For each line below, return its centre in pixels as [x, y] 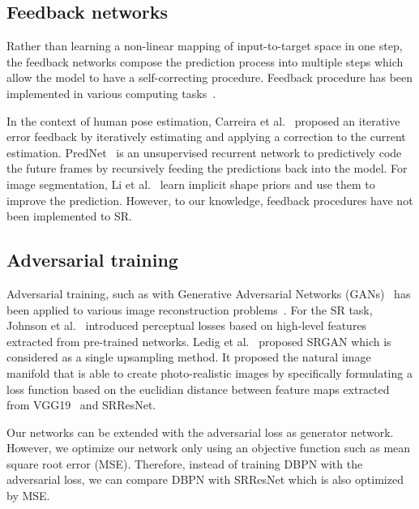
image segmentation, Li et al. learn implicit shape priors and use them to [191, 184]
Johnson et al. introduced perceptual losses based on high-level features [187, 325]
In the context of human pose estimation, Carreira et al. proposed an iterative [203, 120]
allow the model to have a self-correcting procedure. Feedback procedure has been [210, 77]
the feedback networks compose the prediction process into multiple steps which [205, 61]
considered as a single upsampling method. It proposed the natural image [189, 357]
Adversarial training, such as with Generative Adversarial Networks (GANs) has [209, 293]
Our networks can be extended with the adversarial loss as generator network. [200, 432]
